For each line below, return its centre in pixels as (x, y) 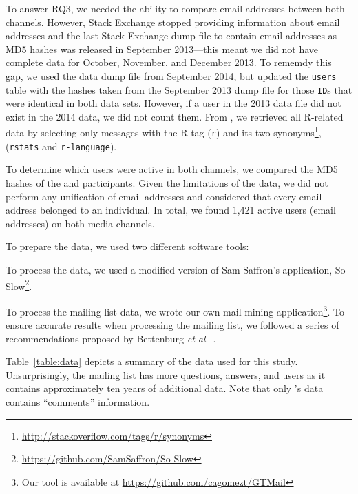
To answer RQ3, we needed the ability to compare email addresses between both (175, 8)
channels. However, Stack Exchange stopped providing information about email (173, 22)
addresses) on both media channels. (80, 223)
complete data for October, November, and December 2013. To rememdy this (169, 62)
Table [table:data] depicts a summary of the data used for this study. (152, 361)
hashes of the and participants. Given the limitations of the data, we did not (167, 183)
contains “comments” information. (78, 402)
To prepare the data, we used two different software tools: (127, 246)
